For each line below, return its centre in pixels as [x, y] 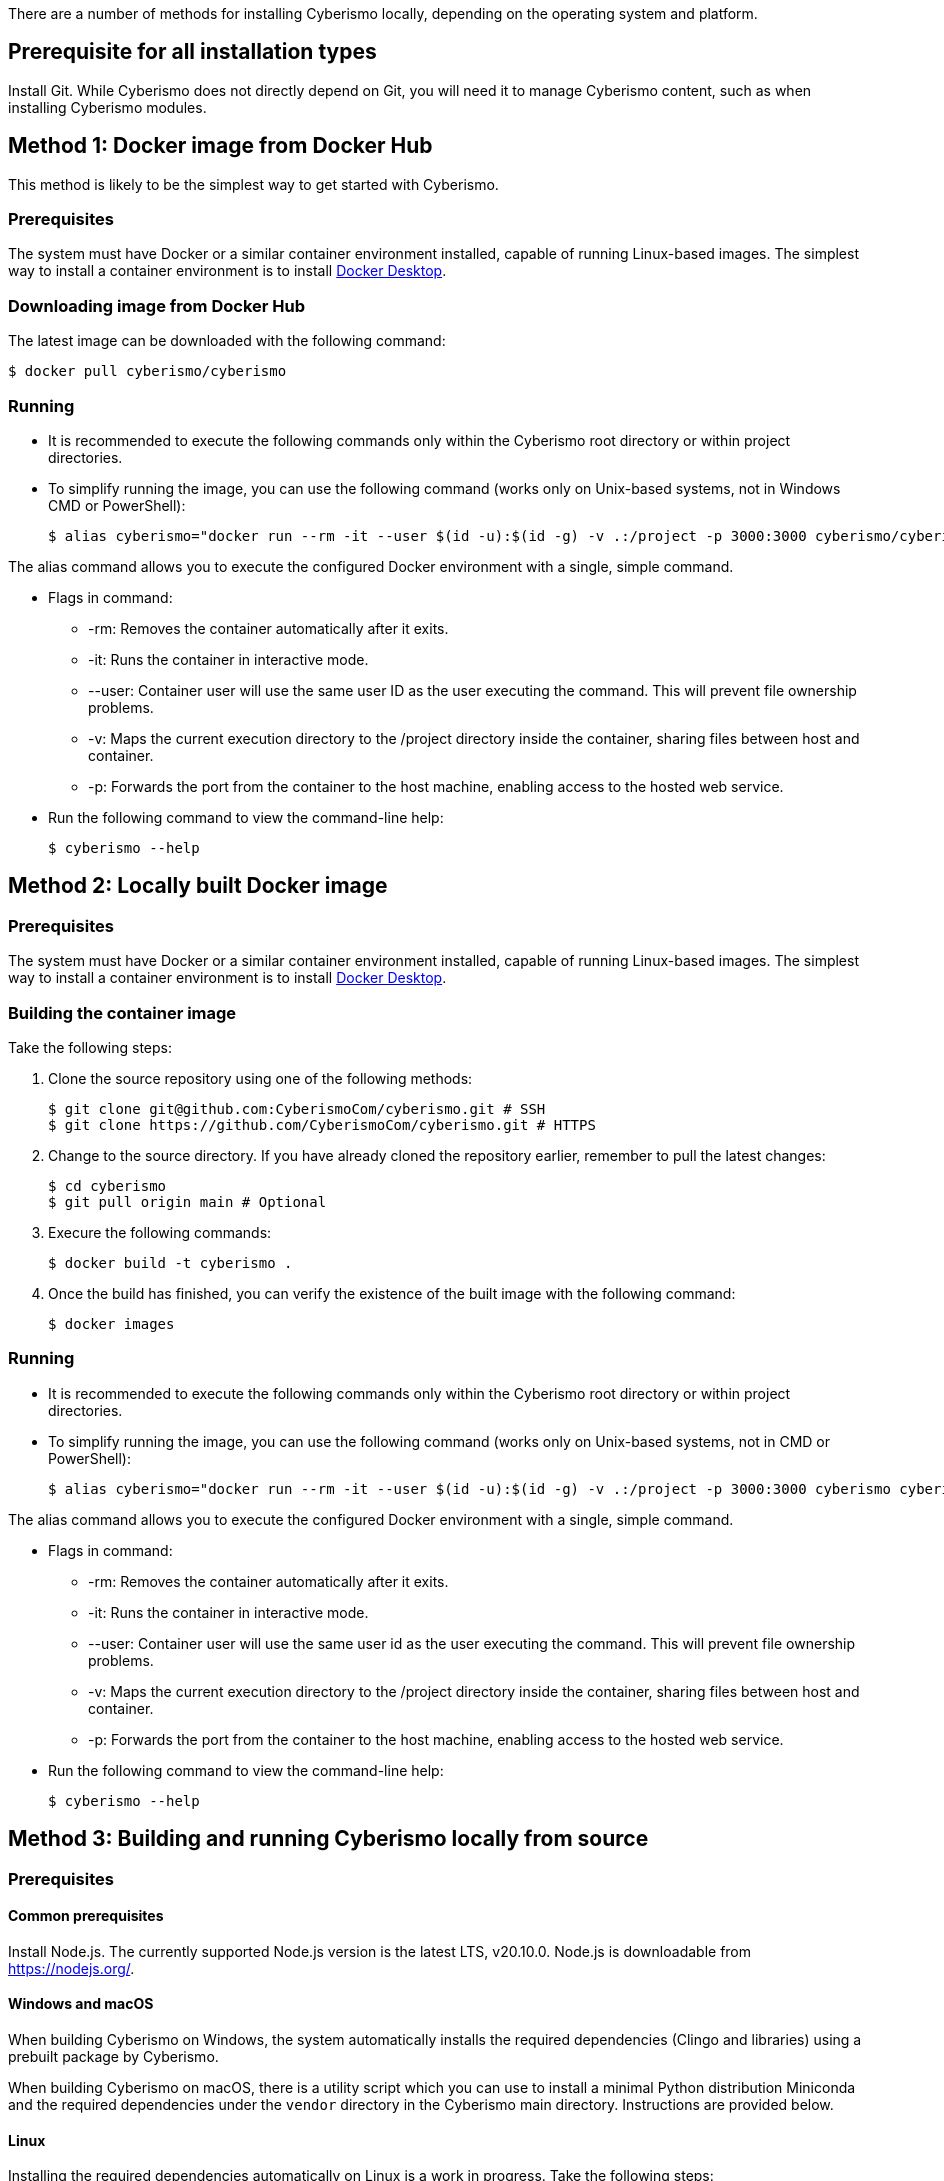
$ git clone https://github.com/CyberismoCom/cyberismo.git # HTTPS [322, 1124]
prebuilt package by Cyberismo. [113, 2056]
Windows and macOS [81, 2004]
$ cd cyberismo [107, 1185]
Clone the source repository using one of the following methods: [260, 1078]
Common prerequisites [86, 1916]
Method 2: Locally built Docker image [198, 886]
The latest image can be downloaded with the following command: [227, 341]
